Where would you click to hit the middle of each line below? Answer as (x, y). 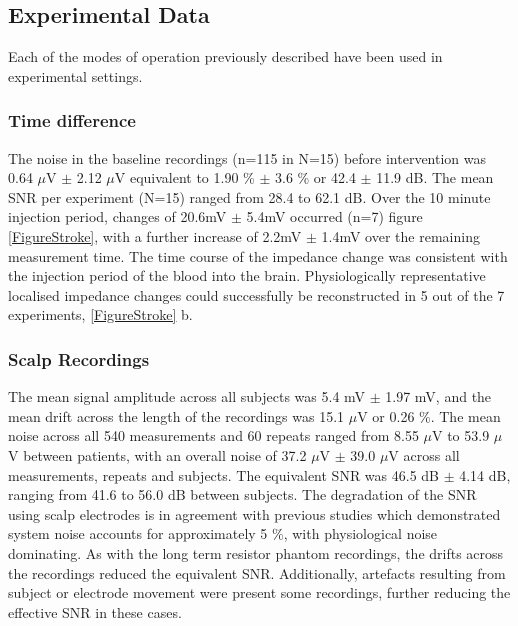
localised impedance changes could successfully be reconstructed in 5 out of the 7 (256, 294)
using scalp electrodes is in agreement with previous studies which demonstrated (254, 513)
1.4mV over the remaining (400, 235)
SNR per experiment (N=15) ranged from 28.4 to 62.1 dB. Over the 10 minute (249, 196)
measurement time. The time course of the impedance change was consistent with (258, 255)
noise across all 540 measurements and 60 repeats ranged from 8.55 (213, 435)
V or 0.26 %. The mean (429, 415)
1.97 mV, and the (438, 396)
